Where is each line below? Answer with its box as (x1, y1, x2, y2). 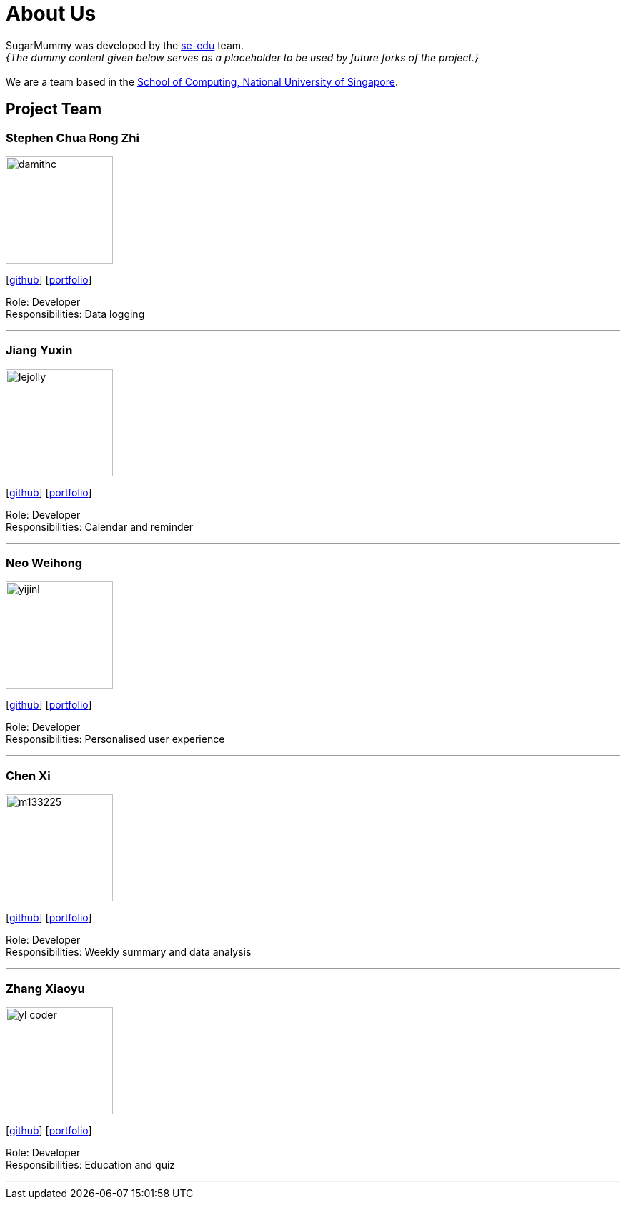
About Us (6, 1, 96, 26)
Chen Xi (6, 768, 51, 783)
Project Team (6, 100, 102, 119)
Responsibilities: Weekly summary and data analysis (6, 946, 252, 959)
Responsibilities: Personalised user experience (6, 733, 225, 746)
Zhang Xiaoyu (6, 981, 85, 996)
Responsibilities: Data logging (6, 307, 145, 320)
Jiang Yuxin (6, 343, 73, 358)
